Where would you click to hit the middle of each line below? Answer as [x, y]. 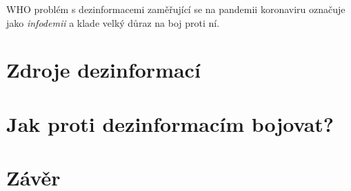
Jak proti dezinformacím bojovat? [170, 123]
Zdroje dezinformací [103, 70]
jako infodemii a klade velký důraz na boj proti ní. [113, 22]
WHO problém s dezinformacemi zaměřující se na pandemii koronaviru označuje [176, 9]
